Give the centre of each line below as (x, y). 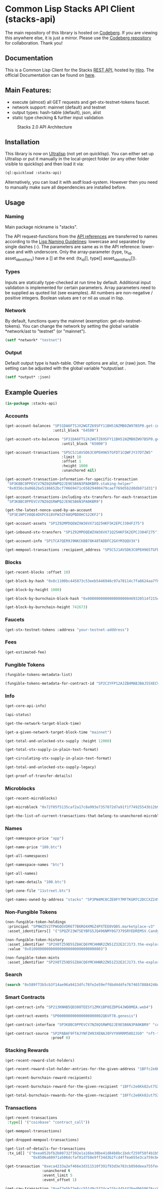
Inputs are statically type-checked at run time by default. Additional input (78, 282)
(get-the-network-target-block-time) (43, 723)
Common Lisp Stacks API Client (70, 9)
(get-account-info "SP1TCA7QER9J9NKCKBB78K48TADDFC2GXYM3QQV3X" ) (72, 541)
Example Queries (32, 392)
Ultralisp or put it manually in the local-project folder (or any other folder (77, 159)
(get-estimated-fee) (26, 652)
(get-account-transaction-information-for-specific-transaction (71, 479)
